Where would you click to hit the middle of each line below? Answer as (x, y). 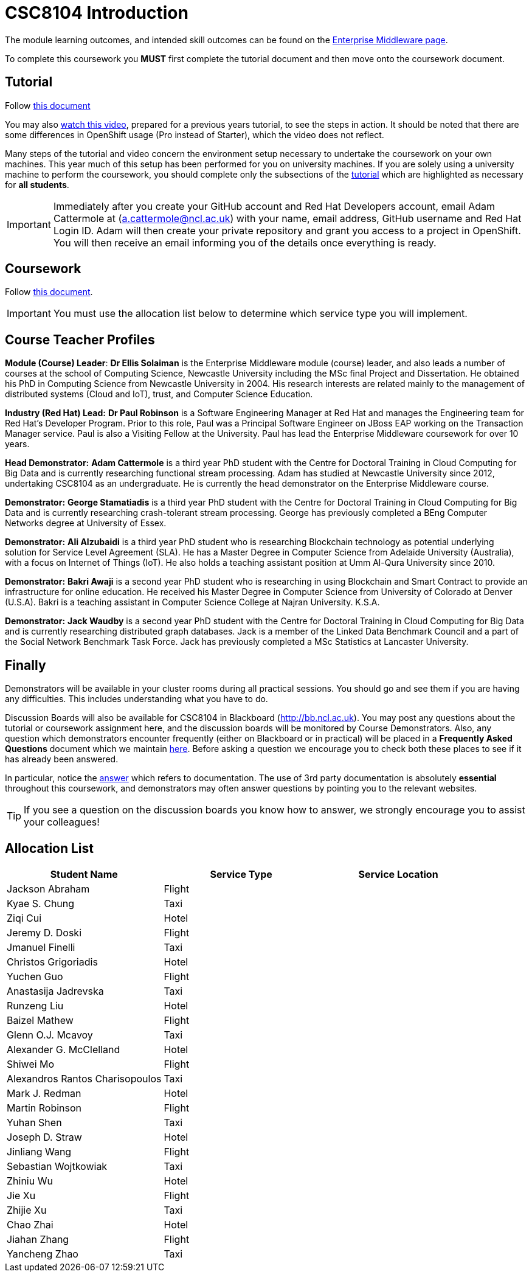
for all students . (37, 184)
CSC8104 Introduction (97, 13)
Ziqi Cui (24, 918)
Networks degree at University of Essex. (86, 523)
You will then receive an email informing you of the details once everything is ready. (245, 242)
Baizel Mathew (40, 1020)
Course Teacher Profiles (80, 339)
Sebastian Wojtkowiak (57, 1166)
